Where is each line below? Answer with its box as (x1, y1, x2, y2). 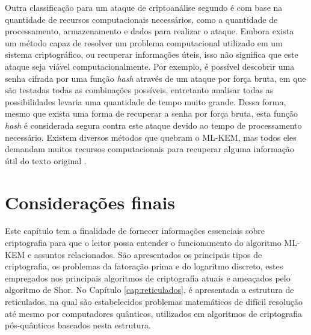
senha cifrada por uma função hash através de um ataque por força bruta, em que (5, 72, 306, 84)
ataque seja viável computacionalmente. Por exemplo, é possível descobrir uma (5, 60, 295, 72)
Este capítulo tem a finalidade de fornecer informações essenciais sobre (5, 224, 265, 237)
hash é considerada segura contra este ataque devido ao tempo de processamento (5, 118, 302, 131)
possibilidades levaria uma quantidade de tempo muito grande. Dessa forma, (5, 95, 286, 108)
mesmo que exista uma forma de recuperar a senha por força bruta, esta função (5, 107, 298, 120)
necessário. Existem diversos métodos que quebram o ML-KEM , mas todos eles (5, 131, 297, 143)
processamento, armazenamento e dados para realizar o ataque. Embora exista (5, 25, 294, 37)
